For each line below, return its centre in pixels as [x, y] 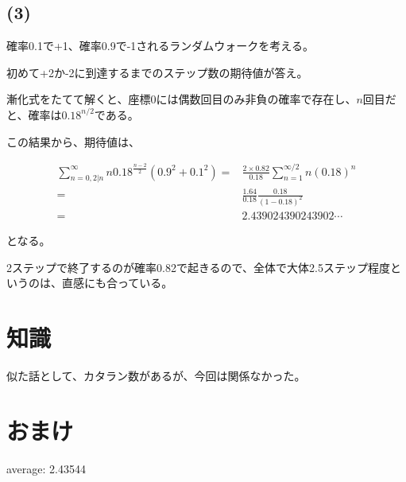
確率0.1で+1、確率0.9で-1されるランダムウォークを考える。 [160, 46]
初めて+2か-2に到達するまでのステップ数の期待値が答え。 [157, 72]
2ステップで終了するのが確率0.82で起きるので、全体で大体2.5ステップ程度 [198, 267]
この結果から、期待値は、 [73, 141]
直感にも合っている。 [117, 283]
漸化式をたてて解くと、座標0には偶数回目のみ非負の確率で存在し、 [182, 99]
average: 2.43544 [46, 468]
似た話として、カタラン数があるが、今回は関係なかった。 [156, 375]
